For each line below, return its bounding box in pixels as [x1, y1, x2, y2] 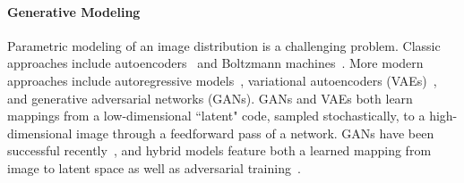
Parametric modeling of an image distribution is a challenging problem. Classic [7, 36, 441, 54]
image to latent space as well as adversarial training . [7, 158, 301, 177]
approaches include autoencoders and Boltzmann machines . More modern [7, 54, 424, 72]
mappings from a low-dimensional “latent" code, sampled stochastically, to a [7, 106, 425, 125]
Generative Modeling [7, 2, 141, 21]
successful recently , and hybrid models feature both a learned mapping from [7, 141, 432, 160]
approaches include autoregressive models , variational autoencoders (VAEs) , [7, 71, 437, 89]
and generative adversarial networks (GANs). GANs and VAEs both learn [7, 88, 413, 107]
